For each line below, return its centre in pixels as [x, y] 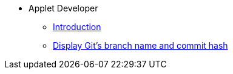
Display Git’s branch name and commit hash [140, 45]
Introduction [77, 27]
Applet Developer [63, 8]
